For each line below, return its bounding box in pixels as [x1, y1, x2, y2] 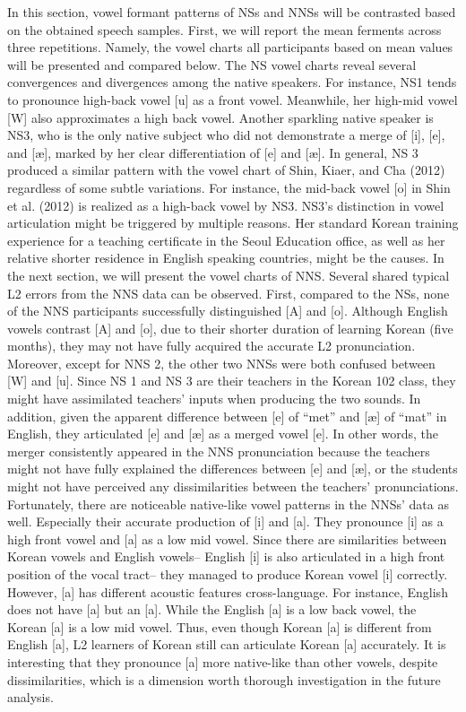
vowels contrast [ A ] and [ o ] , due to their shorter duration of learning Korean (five [7, 318, 453, 337]
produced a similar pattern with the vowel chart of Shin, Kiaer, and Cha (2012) [7, 161, 445, 179]
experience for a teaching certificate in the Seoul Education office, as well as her [7, 230, 445, 249]
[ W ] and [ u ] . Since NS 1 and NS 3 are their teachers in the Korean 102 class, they [7, 371, 456, 390]
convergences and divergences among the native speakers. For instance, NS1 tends [7, 73, 457, 91]
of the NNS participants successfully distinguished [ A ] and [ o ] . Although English [7, 301, 448, 320]
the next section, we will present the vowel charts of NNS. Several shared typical [7, 265, 450, 284]
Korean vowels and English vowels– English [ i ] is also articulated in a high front [7, 547, 445, 566]
